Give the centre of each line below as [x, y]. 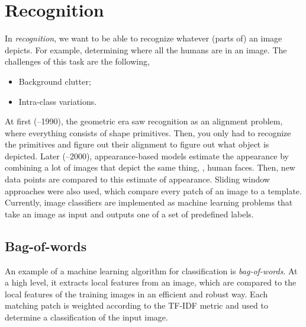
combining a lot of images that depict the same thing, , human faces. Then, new [150, 167]
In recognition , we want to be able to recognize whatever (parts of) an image [144, 38]
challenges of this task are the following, [77, 61]
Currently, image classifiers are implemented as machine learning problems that [149, 202]
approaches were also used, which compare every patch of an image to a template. [153, 190]
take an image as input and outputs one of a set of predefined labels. [129, 214]
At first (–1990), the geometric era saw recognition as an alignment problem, [144, 121]
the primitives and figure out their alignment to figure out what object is [137, 144]
